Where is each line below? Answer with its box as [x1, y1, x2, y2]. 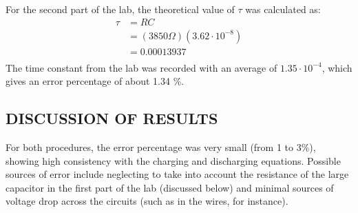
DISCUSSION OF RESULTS [6, 108, 218, 129]
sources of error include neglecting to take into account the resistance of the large [6, 167, 349, 181]
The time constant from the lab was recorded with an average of [6, 60, 277, 74]
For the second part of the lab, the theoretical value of [6, 2, 235, 16]
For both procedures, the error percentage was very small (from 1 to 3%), [6, 140, 316, 154]
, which [322, 60, 352, 74]
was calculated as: [245, 2, 321, 16]
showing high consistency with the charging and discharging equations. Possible [6, 153, 341, 168]
